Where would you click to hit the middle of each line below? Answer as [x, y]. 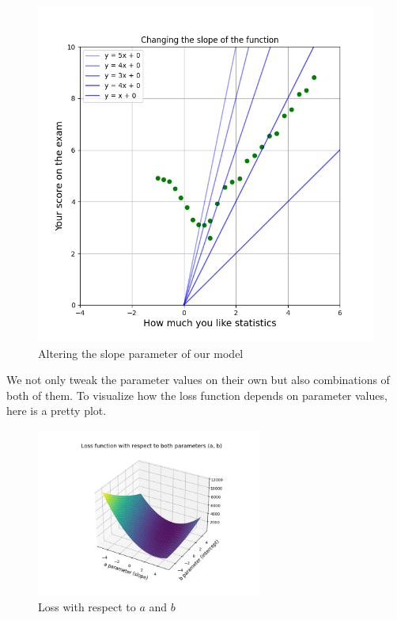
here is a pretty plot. [57, 411]
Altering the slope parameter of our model [141, 353]
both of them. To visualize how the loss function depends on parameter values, [197, 395]
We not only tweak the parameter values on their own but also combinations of [198, 380]
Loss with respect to [87, 607]
